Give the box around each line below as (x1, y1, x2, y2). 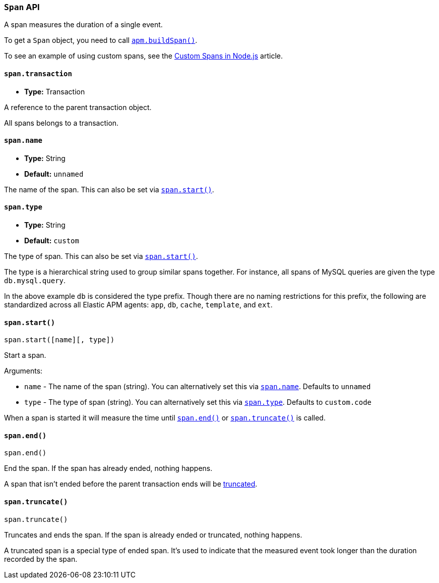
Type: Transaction (24, 87, 85, 96)
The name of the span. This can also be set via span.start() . (4, 185, 214, 194)
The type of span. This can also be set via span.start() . (4, 252, 198, 261)
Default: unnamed (24, 169, 84, 178)
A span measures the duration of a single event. (4, 20, 163, 29)
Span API (4, 2, 40, 12)
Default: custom (24, 236, 79, 245)
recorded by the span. (4, 554, 78, 563)
